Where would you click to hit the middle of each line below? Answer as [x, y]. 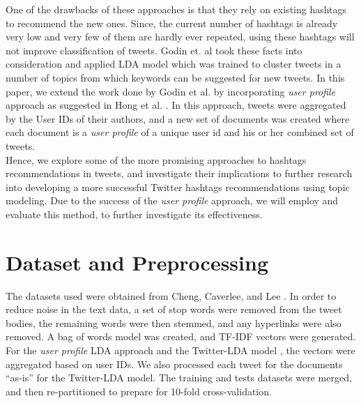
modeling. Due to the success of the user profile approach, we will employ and [172, 200]
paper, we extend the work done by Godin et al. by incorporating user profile [171, 91]
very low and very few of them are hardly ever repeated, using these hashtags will [180, 37]
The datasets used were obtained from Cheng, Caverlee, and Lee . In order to [171, 295]
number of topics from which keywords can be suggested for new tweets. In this [175, 77]
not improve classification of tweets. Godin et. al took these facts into [154, 50]
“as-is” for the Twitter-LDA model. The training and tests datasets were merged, [179, 378]
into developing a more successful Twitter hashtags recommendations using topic [178, 187]
